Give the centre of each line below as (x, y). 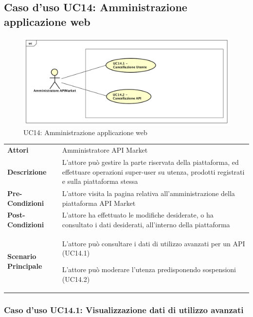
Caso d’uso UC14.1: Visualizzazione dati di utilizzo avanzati (124, 309)
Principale (25, 266)
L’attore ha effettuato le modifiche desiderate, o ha (138, 215)
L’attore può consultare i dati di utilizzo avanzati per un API (154, 243)
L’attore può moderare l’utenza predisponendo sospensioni (149, 269)
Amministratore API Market (105, 150)
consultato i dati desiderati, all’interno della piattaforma (146, 224)
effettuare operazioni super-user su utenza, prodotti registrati (153, 171)
